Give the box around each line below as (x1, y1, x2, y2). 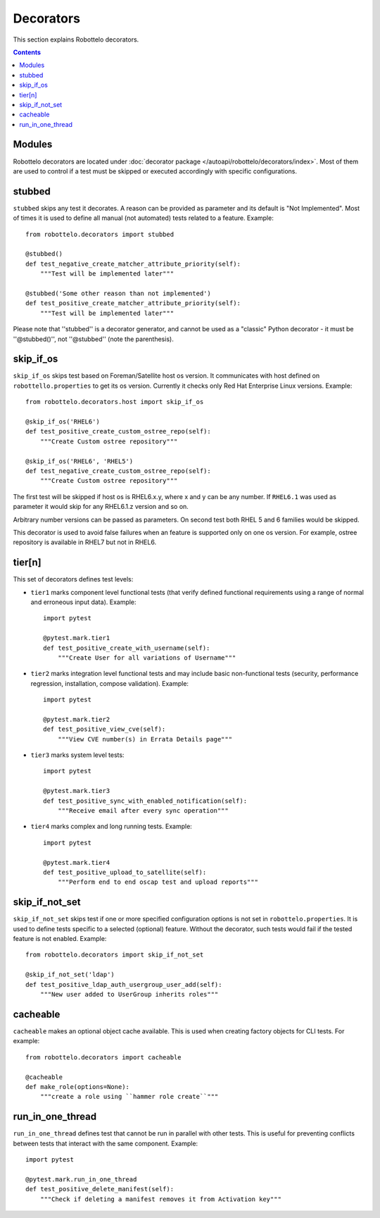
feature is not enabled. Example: (13, 935, 107, 943)
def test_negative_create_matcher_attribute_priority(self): (25, 259, 241, 268)
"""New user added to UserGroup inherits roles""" (39, 990, 219, 999)
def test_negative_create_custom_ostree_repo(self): (25, 467, 211, 475)
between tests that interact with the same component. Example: (13, 1139, 198, 1148)
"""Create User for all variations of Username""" (57, 653, 236, 662)
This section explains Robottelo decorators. (13, 35, 139, 44)
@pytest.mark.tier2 (43, 715, 110, 723)
